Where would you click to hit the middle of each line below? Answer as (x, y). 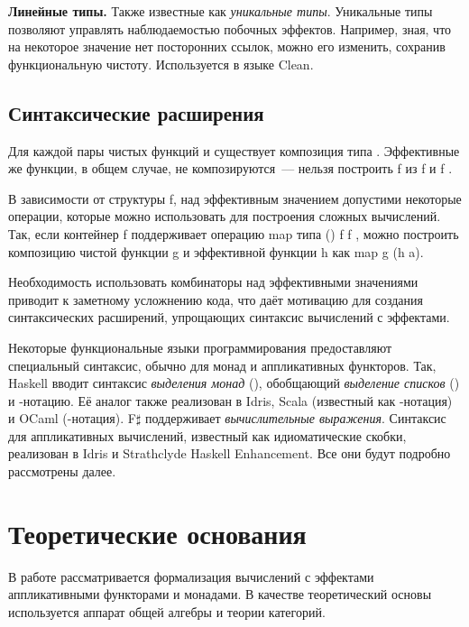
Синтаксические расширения (136, 112)
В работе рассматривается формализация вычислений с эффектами (191, 576)
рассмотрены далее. (62, 471)
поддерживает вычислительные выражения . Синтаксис (295, 418)
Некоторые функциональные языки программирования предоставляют (200, 347)
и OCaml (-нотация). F (72, 418)
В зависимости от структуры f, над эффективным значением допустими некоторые (235, 198)
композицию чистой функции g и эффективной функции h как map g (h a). (216, 251)
